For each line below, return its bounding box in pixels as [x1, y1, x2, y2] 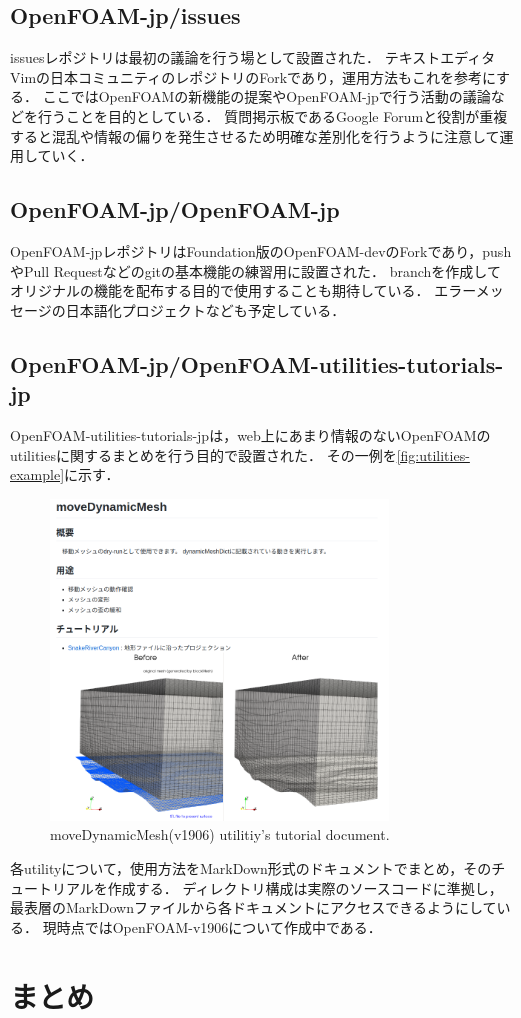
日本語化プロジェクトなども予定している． [65, 299, 346, 320]
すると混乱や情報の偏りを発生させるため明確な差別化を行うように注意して [10, 125, 500, 146]
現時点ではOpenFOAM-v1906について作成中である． [42, 916, 382, 937]
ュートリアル [10, 877, 94, 898]
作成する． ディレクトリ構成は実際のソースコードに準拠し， [107, 877, 503, 898]
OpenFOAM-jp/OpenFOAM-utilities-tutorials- [10, 348, 504, 379]
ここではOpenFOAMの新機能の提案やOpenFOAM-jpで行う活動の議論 [42, 86, 491, 107]
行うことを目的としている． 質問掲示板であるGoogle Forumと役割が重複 [37, 105, 508, 126]
